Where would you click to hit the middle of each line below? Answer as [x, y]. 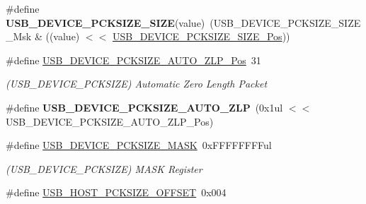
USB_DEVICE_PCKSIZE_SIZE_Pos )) [201, 36]
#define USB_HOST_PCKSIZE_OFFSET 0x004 [116, 192]
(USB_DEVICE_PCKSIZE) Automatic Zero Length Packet [137, 84]
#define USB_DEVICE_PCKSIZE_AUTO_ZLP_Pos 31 [133, 60]
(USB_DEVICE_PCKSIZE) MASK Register [104, 168]
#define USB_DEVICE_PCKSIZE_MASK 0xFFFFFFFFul [139, 145]
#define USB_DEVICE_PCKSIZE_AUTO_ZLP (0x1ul [144, 107]
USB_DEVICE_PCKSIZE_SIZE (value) [105, 22]
